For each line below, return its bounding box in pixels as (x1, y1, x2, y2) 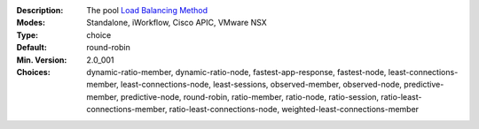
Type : (16, 29, 39, 40)
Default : (16, 42, 48, 53)
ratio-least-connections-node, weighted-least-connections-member (169, 104, 420, 115)
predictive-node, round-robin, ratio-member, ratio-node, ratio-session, (120, 91, 380, 102)
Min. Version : (16, 54, 67, 65)
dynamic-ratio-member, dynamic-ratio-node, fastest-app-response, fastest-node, (86, 66, 387, 77)
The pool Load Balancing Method (86, 5, 208, 15)
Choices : (16, 66, 51, 77)
